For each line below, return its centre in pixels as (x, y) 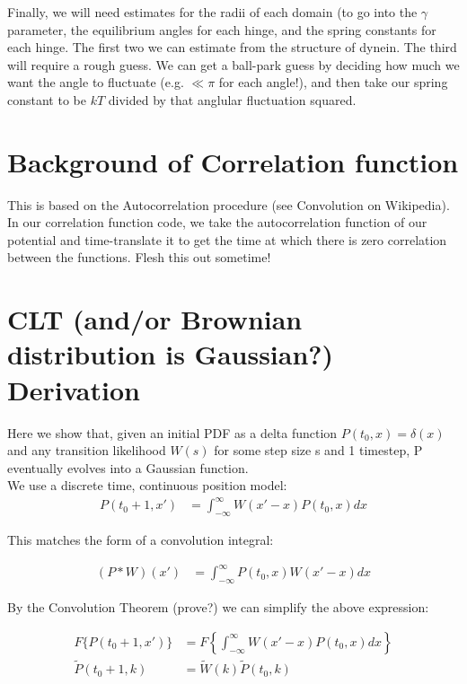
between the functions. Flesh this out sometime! (139, 257)
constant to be (47, 99)
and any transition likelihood (87, 450)
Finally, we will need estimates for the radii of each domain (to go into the (212, 12)
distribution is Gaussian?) (171, 354)
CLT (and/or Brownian (155, 319)
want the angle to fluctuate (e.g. (96, 82)
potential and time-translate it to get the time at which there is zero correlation (227, 239)
